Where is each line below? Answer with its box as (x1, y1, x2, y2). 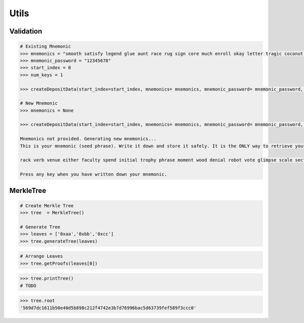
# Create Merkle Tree (20, 203, 74, 208)
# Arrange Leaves (20, 253, 63, 259)
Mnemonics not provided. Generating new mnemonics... (20, 136, 157, 142)
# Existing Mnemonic (20, 44, 71, 49)
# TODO (20, 282, 36, 288)
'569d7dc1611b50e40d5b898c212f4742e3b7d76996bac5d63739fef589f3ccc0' (20, 305, 197, 311)
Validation (9, 27, 43, 36)
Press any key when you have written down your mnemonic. (20, 172, 167, 177)
